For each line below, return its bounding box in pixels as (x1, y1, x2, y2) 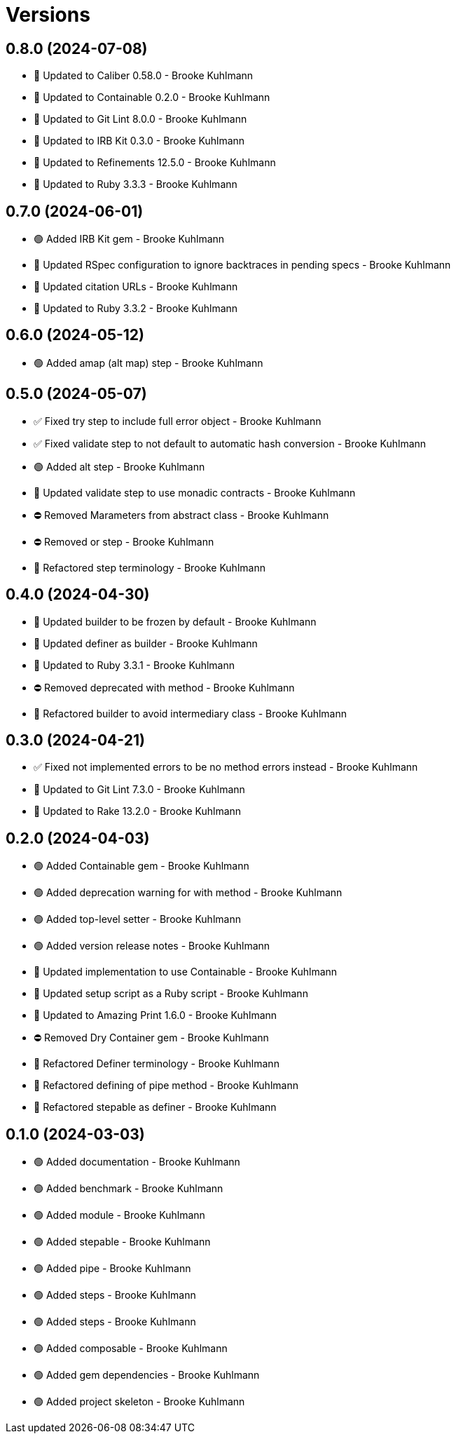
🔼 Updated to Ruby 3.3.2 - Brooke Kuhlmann (34, 302, 238, 315)
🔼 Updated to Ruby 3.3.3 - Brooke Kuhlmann (34, 178, 237, 191)
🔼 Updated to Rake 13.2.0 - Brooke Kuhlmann (34, 805, 242, 818)
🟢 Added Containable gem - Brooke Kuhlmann (34, 860, 249, 872)
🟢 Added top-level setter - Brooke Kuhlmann (34, 913, 241, 926)
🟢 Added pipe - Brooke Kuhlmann (34, 1262, 191, 1275)
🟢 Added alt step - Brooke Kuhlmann (34, 460, 205, 473)
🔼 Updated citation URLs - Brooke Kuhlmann (34, 281, 238, 293)
